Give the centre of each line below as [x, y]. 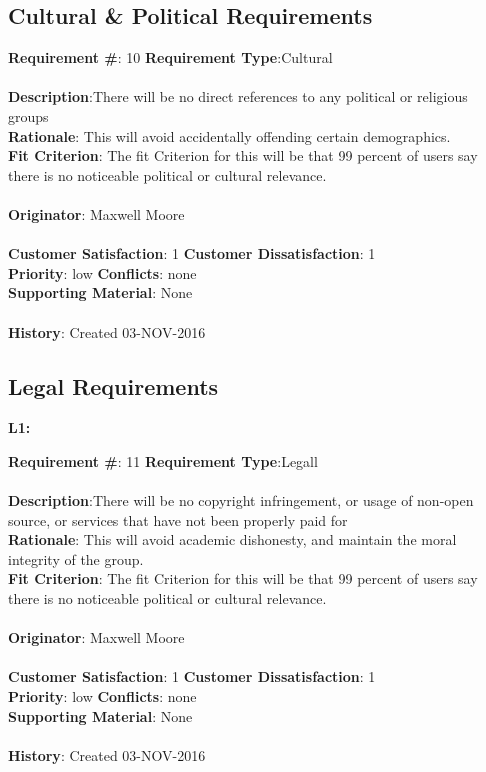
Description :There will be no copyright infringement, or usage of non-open [241, 500]
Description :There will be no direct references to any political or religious [238, 96]
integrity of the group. [76, 558]
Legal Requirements [113, 385]
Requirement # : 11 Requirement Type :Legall [163, 460]
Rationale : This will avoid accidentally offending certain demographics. [229, 135]
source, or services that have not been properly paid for [178, 519]
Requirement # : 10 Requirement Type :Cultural [170, 57]
